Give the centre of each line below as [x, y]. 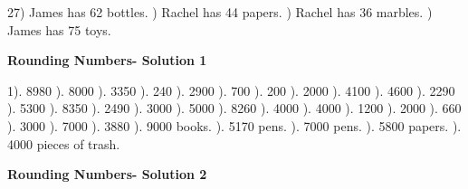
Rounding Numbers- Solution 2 [107, 174]
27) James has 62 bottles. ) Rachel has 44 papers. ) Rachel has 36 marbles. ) [220, 12]
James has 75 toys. [59, 29]
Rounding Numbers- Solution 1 [107, 60]
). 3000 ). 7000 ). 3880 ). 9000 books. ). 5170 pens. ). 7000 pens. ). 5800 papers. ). [234, 125]
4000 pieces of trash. [64, 143]
